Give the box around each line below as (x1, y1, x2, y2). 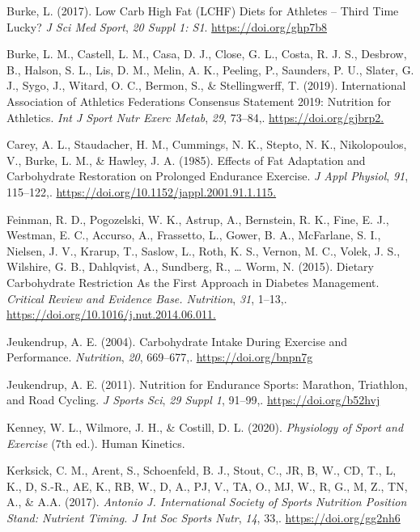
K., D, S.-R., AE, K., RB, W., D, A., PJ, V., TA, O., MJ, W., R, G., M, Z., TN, (6, 477, 408, 494)
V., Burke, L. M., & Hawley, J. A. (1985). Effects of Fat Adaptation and (6, 151, 366, 168)
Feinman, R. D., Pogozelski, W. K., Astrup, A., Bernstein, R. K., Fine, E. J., (6, 210, 389, 227)
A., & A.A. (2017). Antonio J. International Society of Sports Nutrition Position (6, 493, 407, 510)
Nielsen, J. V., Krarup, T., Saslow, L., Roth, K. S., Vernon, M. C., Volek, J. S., (6, 242, 401, 259)
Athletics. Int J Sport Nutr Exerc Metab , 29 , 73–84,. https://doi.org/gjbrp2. (6, 108, 384, 125)
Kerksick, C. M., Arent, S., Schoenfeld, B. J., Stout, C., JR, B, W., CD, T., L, (6, 462, 397, 479)
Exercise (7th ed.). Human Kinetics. (6, 434, 185, 451)
